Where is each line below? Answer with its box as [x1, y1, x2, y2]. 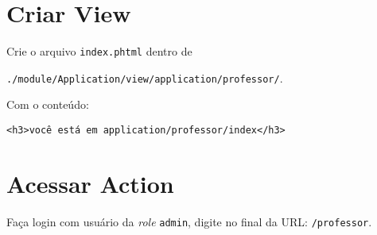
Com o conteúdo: [6, 96, 89, 113]
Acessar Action [6, 167, 174, 199]
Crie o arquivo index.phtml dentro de [6, 43, 192, 60]
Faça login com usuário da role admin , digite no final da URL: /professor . [6, 213, 372, 229]
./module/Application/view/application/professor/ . [6, 69, 283, 86]
